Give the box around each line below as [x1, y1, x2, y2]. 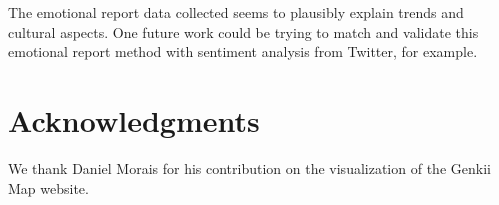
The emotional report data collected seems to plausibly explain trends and [8, 2, 464, 22]
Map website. [8, 177, 89, 198]
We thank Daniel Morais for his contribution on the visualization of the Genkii [8, 157, 491, 178]
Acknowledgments [8, 99, 260, 140]
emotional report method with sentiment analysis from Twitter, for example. [8, 41, 478, 62]
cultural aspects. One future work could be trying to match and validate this [8, 21, 479, 42]
